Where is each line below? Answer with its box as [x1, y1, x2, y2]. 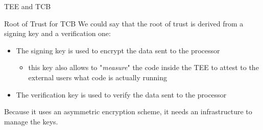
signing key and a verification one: [4, 28, 111, 39]
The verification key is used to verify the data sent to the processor [16, 89, 227, 100]
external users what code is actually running [28, 72, 168, 82]
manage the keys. [4, 116, 58, 126]
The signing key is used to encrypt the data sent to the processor [16, 45, 220, 55]
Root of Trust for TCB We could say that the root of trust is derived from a [4, 18, 244, 28]
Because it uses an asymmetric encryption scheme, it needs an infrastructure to [4, 106, 252, 117]
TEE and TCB [4, 1, 51, 11]
